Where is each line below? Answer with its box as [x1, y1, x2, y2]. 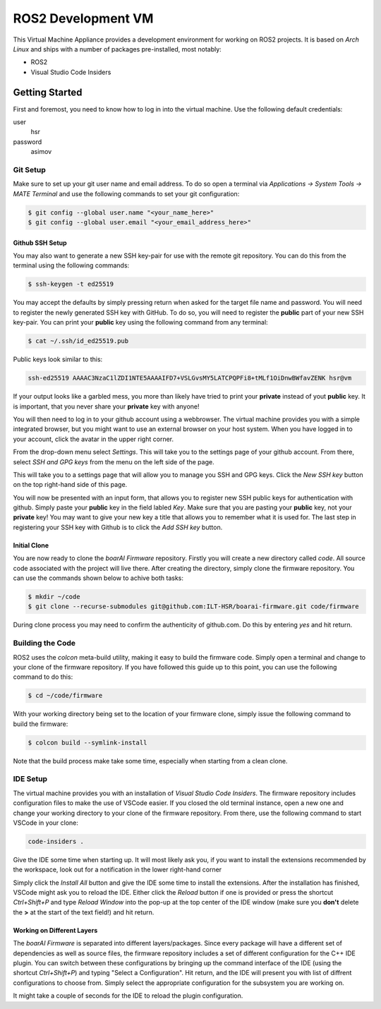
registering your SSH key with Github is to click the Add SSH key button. [13, 523, 223, 531]
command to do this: [13, 672, 73, 681]
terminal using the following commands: [13, 261, 130, 270]
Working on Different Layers [13, 926, 98, 934]
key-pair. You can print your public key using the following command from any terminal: [13, 318, 268, 327]
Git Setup [13, 164, 46, 174]
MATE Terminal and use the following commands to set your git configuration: [13, 189, 240, 198]
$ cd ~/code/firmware [28, 691, 103, 700]
